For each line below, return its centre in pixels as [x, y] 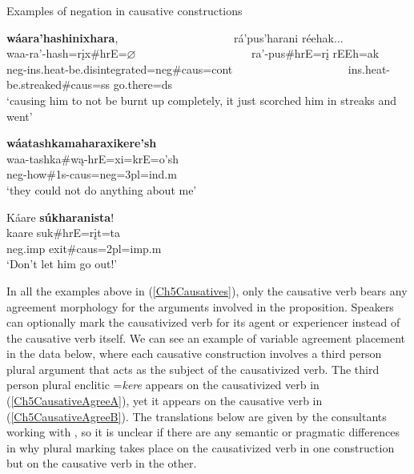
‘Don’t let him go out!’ [62, 264]
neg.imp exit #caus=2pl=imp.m [84, 248]
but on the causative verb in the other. [102, 463]
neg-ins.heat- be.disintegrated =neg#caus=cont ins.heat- [199, 68]
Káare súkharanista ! [60, 217]
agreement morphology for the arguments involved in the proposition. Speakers [200, 306]
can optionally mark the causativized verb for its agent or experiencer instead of [203, 322]
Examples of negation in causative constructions [125, 10]
